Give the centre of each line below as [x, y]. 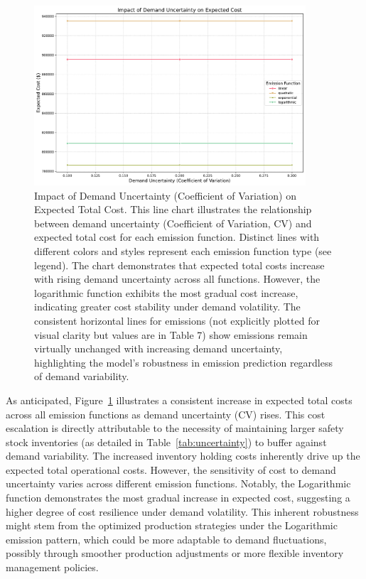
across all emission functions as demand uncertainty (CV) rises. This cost [166, 414]
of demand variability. [82, 376]
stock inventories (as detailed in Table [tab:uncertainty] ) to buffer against [166, 442]
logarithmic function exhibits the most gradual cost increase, [166, 292]
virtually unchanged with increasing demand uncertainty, [158, 348]
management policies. [52, 567]
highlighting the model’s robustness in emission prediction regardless [184, 362]
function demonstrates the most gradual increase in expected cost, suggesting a [178, 498]
